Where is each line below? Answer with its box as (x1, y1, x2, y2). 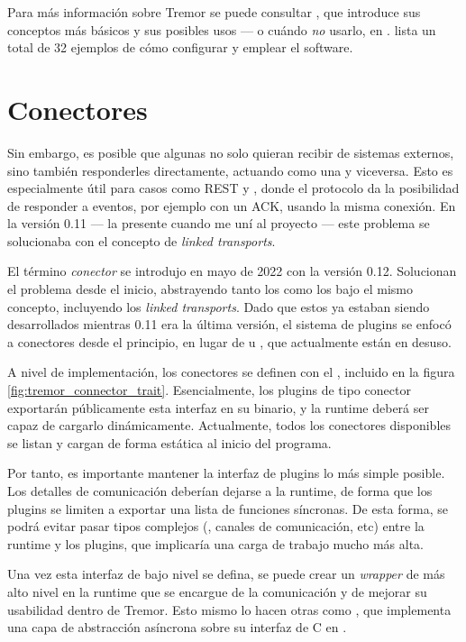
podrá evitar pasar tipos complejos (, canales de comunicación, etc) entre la (7, 517, 425, 536)
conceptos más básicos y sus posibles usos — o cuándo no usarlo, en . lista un (7, 20, 436, 39)
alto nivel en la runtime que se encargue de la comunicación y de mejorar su (7, 582, 427, 601)
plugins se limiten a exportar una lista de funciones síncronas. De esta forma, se (7, 499, 449, 518)
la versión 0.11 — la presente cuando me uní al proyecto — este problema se (7, 214, 430, 233)
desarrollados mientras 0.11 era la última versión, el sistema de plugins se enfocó (7, 315, 452, 334)
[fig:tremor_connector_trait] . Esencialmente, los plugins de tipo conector (7, 381, 411, 399)
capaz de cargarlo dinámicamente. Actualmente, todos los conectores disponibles (7, 416, 452, 435)
